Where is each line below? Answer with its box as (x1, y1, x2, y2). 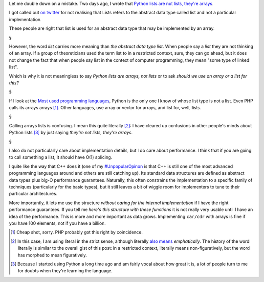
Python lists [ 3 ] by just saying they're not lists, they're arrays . (9, 130, 133, 136)
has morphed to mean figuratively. (18, 252, 87, 258)
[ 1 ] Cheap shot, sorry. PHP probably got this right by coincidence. (10, 229, 143, 235)
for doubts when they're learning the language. (18, 268, 112, 274)
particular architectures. (9, 191, 58, 197)
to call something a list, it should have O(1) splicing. (9, 154, 112, 160)
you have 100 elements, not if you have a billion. (9, 220, 106, 226)
